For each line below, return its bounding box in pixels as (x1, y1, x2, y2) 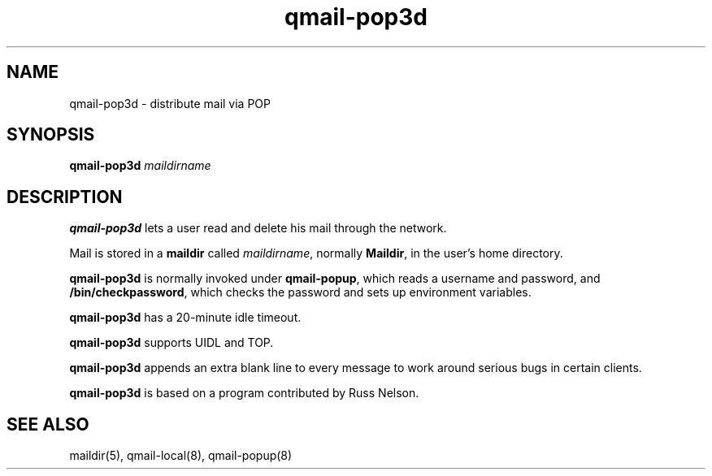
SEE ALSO (7, 413, 89, 435)
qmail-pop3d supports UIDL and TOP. (69, 335, 274, 350)
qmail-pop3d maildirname (69, 158, 211, 173)
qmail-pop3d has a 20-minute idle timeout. (69, 310, 302, 325)
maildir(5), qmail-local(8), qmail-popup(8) (69, 448, 293, 463)
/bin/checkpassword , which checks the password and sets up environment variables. (69, 285, 532, 300)
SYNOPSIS (7, 124, 95, 145)
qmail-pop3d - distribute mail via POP (69, 96, 271, 110)
